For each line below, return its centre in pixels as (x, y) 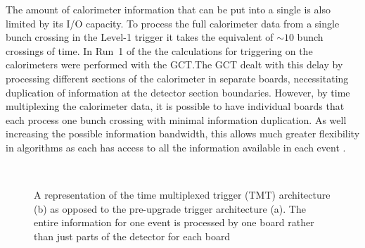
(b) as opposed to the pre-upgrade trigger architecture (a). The (170, 208)
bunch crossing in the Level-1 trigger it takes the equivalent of (140, 37)
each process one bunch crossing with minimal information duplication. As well (176, 119)
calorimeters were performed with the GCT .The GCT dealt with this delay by (174, 64)
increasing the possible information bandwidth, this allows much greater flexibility (183, 134)
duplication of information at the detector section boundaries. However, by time (178, 92)
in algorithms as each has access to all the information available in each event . (176, 147)
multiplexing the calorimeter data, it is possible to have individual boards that (175, 106)
